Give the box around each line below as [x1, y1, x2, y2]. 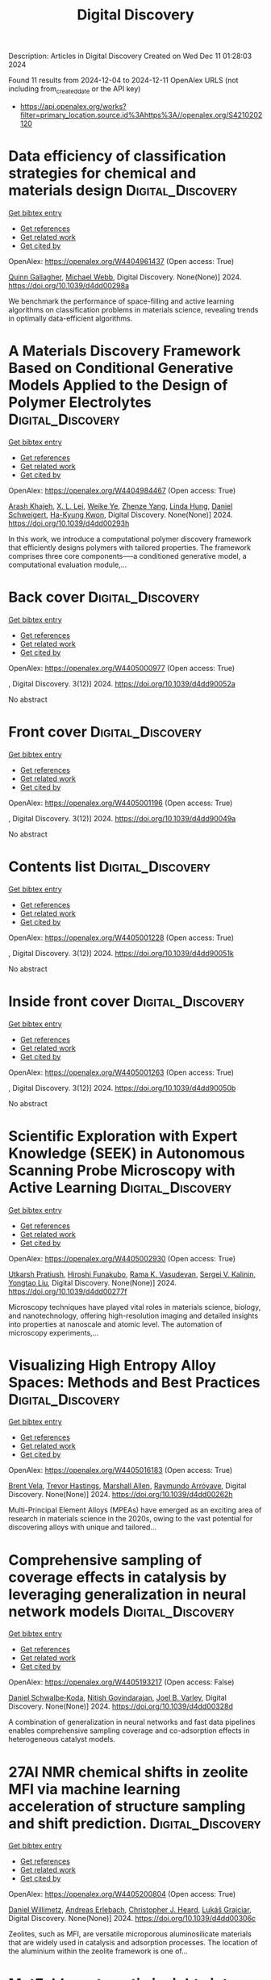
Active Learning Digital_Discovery [8, 1178, 232, 1197]
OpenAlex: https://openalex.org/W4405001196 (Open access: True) [8, 798, 233, 808]
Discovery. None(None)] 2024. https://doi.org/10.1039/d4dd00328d [8, 1701, 234, 1711]
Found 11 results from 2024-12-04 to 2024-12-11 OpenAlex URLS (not [8, 75, 239, 86]
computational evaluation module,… [8, 560, 127, 569]
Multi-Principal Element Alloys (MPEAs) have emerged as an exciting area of [8, 1505, 262, 1515]
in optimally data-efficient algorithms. [8, 313, 133, 323]
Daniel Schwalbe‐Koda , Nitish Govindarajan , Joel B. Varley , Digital [8, 1693, 227, 1703]
